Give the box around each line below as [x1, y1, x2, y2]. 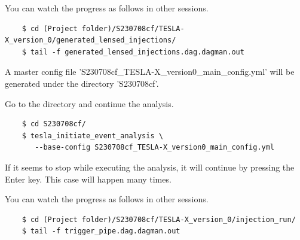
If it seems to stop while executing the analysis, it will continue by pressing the [5, 160, 295, 173]
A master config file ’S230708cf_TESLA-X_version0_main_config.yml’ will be [5, 65, 295, 78]
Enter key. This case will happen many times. [5, 172, 172, 185]
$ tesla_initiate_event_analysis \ [22, 131, 163, 140]
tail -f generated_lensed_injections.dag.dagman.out [30, 47, 244, 56]
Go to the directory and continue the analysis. [5, 97, 174, 110]
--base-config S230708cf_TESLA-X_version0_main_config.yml [35, 143, 275, 152]
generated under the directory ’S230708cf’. [5, 77, 159, 89]
